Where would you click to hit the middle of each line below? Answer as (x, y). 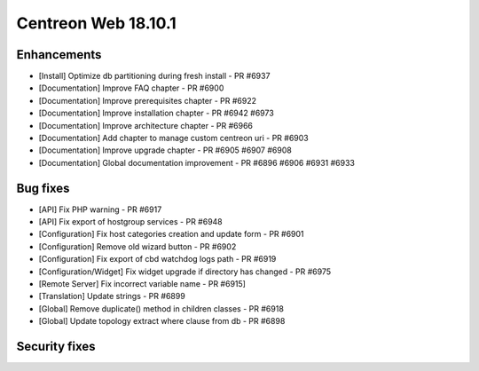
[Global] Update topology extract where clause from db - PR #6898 (162, 321)
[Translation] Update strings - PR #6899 (112, 296)
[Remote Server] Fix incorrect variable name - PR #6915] (142, 284)
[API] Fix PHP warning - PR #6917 (100, 209)
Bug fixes (43, 188)
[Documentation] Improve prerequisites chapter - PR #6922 (148, 100)
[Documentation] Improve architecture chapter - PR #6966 (145, 125)
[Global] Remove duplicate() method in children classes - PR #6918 (161, 308)
